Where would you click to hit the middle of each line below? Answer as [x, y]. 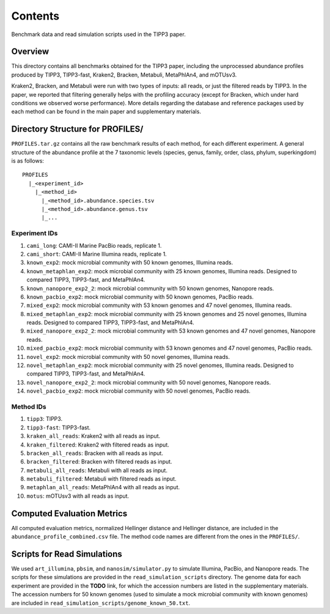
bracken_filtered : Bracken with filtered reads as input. [99, 462]
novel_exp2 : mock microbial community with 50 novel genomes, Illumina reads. [128, 357]
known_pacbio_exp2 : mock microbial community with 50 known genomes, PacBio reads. [140, 297]
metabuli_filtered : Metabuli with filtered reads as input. [101, 479]
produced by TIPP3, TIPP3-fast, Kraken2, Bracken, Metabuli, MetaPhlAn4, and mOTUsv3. [124, 75]
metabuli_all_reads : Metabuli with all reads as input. [97, 470]
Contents [35, 16]
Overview [30, 52]
